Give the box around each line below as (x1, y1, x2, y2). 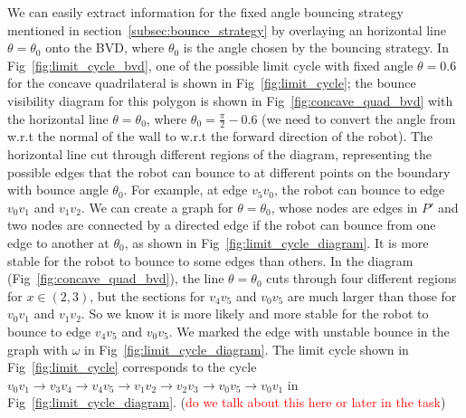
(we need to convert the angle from (262, 109, 456, 128)
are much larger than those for (287, 286, 457, 305)
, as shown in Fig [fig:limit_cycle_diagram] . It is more (124, 233, 429, 252)
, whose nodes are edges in (271, 197, 418, 216)
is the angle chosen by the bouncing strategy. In (183, 38, 449, 57)
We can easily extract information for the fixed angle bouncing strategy (7, 3, 404, 21)
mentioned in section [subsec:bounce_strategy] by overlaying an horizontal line (7, 20, 447, 39)
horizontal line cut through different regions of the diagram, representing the (7, 144, 433, 163)
